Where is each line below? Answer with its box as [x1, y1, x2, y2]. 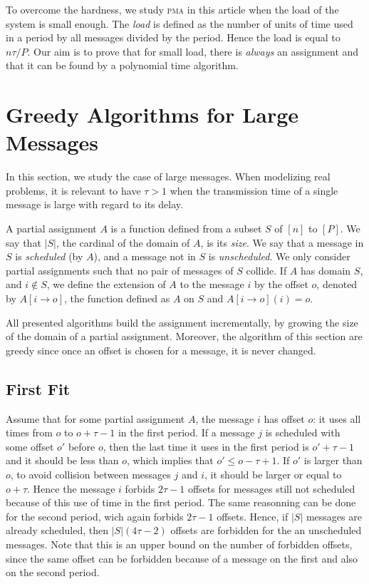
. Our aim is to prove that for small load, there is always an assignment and [27, 43, 359, 58]
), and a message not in [93, 249, 196, 264]
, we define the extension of [46, 277, 166, 292]
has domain [301, 262, 351, 277]
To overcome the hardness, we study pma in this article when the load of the [6, 2, 339, 16]
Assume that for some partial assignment [6, 411, 185, 426]
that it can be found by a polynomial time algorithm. [6, 58, 239, 73]
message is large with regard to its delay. [6, 197, 183, 212]
